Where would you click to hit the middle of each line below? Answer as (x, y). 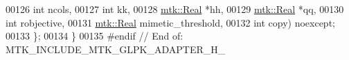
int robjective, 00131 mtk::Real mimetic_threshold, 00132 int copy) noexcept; (170, 22)
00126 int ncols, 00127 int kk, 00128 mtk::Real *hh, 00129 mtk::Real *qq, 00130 (175, 9)
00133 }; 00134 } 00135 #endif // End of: (95, 36)
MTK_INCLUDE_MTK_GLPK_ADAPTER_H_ (116, 49)
